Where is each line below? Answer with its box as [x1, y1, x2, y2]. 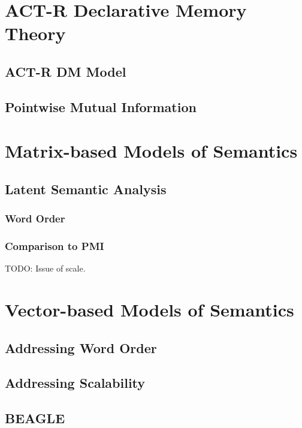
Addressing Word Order [5, 338, 157, 357]
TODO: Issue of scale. [5, 262, 86, 275]
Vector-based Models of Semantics [5, 297, 294, 322]
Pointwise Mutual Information [5, 97, 197, 116]
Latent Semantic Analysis [5, 179, 167, 198]
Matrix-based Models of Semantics [5, 138, 298, 163]
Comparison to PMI [5, 239, 104, 254]
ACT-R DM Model [5, 62, 126, 80]
